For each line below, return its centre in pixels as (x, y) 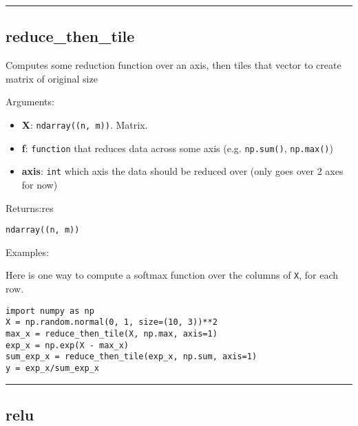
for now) (40, 184)
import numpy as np (50, 311)
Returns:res (30, 207)
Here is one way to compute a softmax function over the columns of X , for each (172, 275)
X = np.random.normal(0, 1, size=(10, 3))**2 (112, 322)
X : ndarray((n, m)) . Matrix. (85, 124)
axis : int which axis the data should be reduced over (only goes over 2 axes (182, 171)
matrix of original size (52, 78)
